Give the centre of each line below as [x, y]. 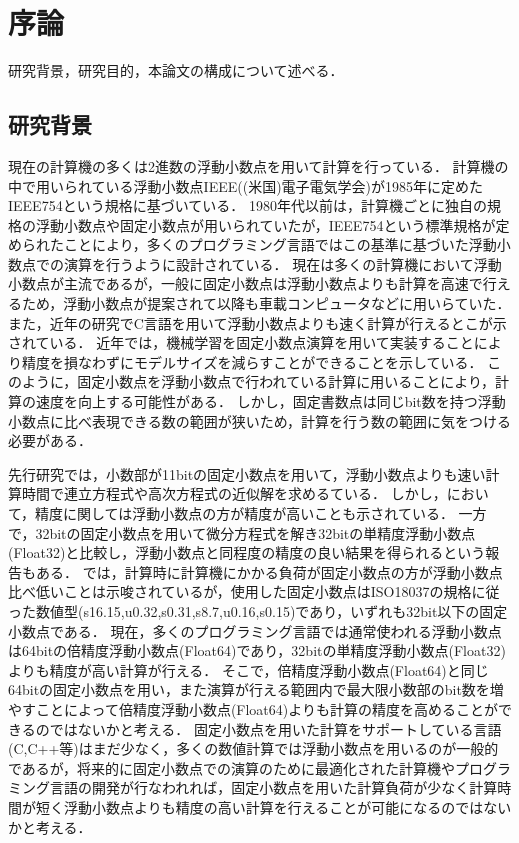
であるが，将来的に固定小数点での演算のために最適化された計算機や [232, 767]
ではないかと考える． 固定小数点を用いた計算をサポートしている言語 [275, 728]
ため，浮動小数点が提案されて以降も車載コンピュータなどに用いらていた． [266, 303]
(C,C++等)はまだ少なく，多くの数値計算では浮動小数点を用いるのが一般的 [253, 748]
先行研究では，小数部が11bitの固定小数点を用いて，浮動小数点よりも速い [247, 473]
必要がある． [50, 440]
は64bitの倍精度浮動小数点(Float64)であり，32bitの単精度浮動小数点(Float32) [257, 650]
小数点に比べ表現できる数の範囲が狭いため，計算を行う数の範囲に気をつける [260, 420]
